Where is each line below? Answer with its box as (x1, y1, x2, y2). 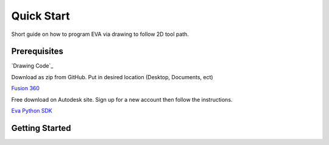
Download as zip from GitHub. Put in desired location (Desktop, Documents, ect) (11, 73, 213, 80)
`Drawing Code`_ (11, 62, 54, 69)
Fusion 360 (11, 85, 40, 92)
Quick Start (11, 9, 70, 23)
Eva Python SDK (11, 107, 52, 115)
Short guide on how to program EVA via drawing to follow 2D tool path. (11, 30, 189, 38)
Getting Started (11, 122, 71, 133)
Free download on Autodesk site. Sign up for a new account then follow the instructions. (11, 96, 233, 103)
